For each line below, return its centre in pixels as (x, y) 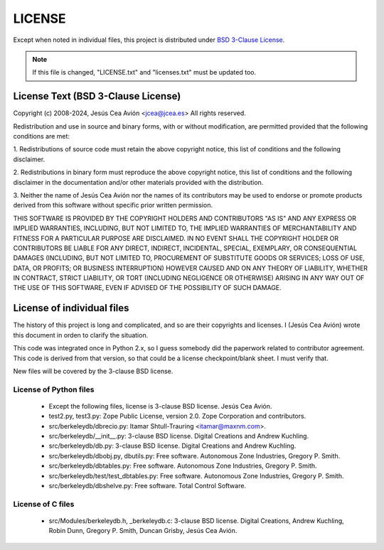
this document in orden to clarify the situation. (81, 335)
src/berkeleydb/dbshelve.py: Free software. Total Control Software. (148, 486)
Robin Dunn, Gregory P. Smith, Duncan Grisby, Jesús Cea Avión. (143, 531)
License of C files (44, 504)
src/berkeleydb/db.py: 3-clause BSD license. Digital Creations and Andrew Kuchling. (172, 446)
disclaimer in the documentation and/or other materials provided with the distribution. (138, 182)
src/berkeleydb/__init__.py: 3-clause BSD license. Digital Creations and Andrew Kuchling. (179, 436)
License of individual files (71, 308)
